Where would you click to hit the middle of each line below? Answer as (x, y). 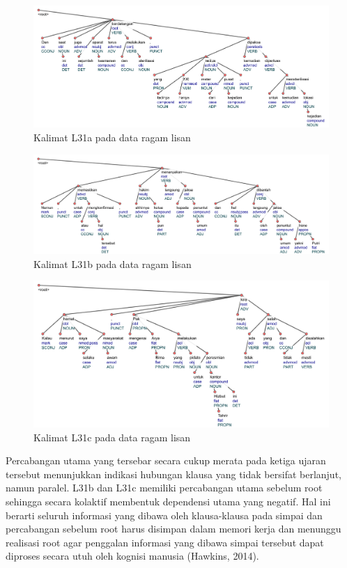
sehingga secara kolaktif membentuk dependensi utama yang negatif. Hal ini (168, 502)
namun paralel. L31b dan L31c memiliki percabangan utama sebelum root (164, 488)
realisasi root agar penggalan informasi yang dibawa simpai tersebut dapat (165, 542)
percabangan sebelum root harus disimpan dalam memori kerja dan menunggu (173, 529)
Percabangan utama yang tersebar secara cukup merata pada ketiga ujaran (166, 460)
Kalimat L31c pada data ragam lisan (112, 437)
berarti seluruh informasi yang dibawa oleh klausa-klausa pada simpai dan (164, 515)
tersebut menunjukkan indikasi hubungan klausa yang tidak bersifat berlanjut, (173, 474)
